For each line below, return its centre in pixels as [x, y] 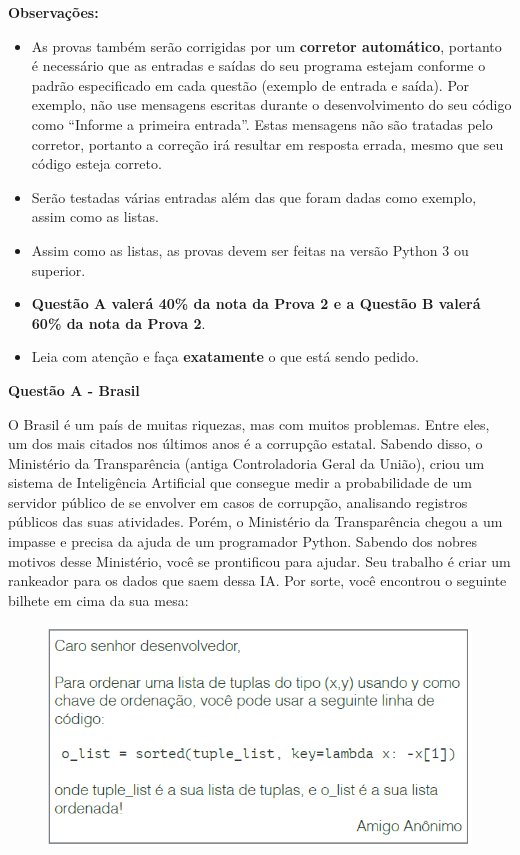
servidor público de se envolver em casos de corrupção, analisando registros [238, 501]
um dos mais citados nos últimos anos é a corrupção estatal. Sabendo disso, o [245, 443]
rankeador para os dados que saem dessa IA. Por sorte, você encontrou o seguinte [257, 580]
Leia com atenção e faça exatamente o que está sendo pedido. [225, 356]
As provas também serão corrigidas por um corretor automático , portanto [266, 45]
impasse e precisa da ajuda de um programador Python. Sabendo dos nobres [243, 541]
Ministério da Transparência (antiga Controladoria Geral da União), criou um [246, 462]
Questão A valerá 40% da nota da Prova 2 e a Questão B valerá [256, 303]
